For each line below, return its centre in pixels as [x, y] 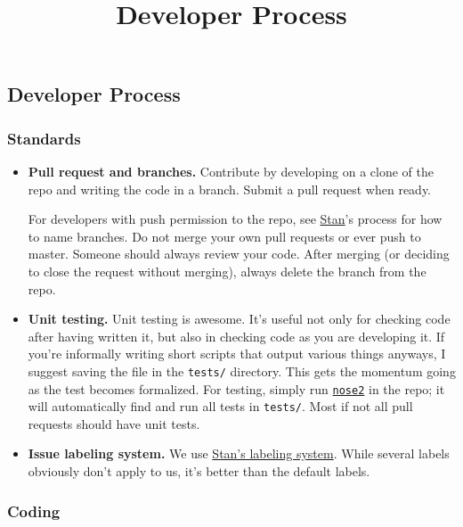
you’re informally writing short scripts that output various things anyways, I [237, 354]
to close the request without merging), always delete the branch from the [227, 271]
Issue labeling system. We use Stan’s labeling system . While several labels [239, 453]
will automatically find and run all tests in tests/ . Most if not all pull [220, 406]
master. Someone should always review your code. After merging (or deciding [239, 254]
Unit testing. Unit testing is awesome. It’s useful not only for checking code [239, 319]
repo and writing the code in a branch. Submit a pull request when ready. [230, 189]
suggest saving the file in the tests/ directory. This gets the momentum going [242, 371]
